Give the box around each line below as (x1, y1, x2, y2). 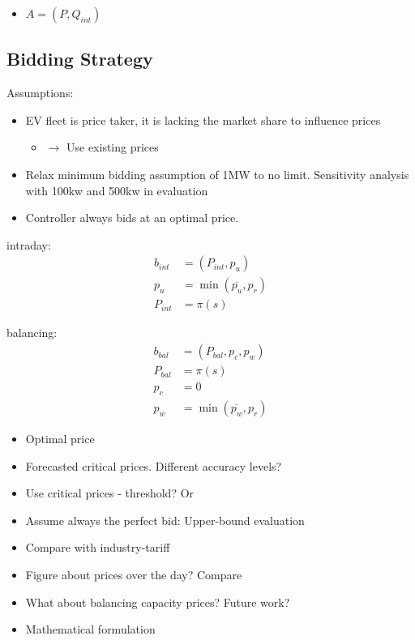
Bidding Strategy (6, 46, 153, 71)
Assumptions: (6, 84, 74, 101)
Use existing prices (66, 139, 159, 156)
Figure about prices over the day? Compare (25, 565, 242, 582)
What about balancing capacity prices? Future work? (25, 593, 290, 610)
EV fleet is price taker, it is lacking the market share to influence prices (25, 111, 381, 128)
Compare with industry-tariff (25, 539, 170, 556)
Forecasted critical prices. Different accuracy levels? (25, 457, 282, 474)
